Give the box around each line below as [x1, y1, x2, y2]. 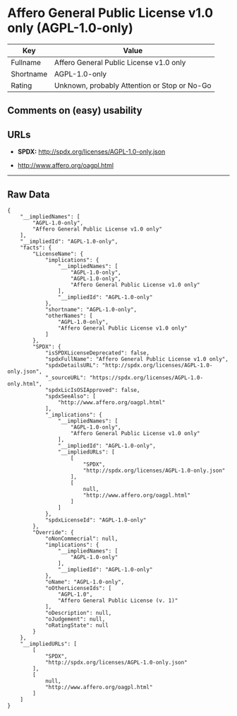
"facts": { [20, 244, 52, 251]
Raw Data [7, 188, 51, 200]
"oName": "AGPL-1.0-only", [44, 578, 125, 585]
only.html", [7, 380, 42, 387]
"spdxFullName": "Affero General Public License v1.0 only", [44, 355, 229, 362]
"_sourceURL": [44, 374, 87, 381]
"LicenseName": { [32, 250, 83, 258]
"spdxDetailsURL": [44, 362, 99, 369]
